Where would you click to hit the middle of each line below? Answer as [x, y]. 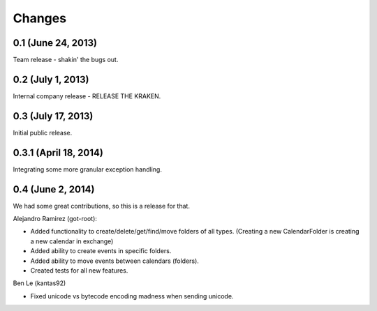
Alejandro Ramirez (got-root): [55, 219]
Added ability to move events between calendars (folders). [114, 261]
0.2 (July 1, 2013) [51, 79]
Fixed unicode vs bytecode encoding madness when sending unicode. [132, 296]
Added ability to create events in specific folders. [101, 251]
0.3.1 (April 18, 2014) [58, 152]
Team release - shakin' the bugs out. [66, 60]
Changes [39, 18]
